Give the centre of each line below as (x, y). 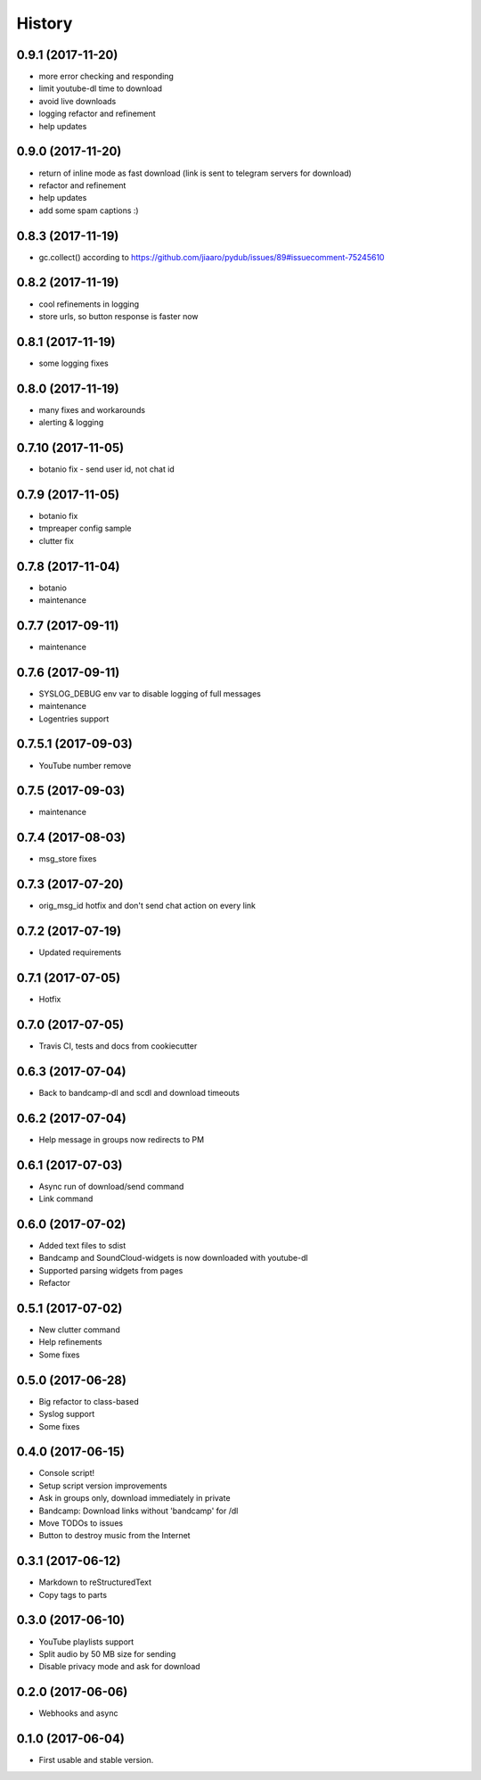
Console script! (67, 1473)
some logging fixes (73, 363)
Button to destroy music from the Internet (114, 1536)
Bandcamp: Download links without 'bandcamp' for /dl (139, 1511)
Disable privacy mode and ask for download (119, 1667)
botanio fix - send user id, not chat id (107, 469)
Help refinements (70, 1342)
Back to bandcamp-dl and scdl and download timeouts (139, 1092)
